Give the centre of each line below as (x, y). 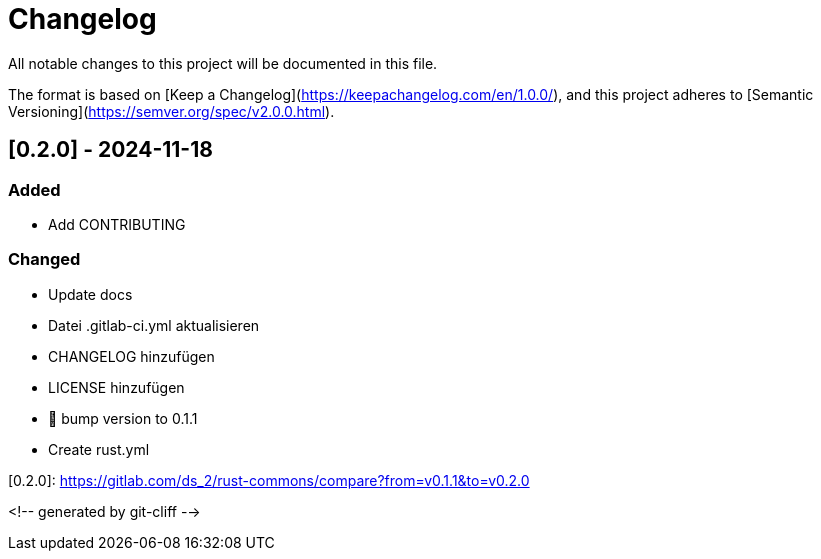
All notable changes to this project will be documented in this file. (223, 63)
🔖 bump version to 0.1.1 (123, 418)
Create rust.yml (99, 449)
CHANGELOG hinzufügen (131, 356)
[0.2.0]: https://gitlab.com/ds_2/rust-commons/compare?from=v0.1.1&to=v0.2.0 (269, 480)
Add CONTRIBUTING (117, 224)
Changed (44, 259)
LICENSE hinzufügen (116, 387)
